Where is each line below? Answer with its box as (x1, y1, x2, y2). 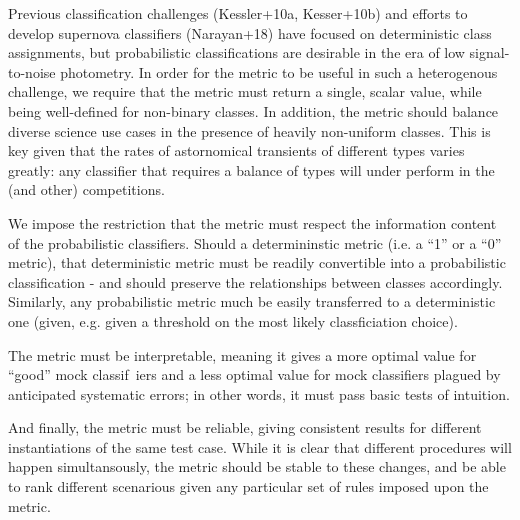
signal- (469, 42, 510, 63)
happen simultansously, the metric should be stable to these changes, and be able (8, 456, 506, 477)
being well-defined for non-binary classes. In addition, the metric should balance (8, 100, 499, 121)
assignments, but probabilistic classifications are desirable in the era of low (8, 42, 465, 63)
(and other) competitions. (8, 179, 165, 200)
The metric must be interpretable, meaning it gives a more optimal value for (8, 344, 477, 365)
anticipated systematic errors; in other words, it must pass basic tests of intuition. (8, 383, 510, 404)
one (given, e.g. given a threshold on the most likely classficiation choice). (8, 310, 458, 331)
